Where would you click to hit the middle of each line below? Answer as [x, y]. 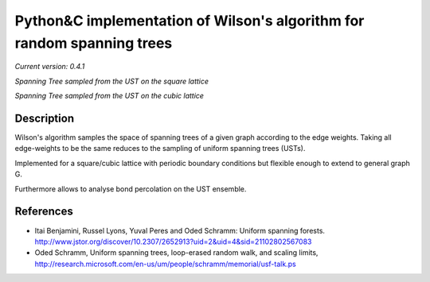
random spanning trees [94, 43]
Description [45, 118]
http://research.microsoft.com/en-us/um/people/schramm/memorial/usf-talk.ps [165, 264]
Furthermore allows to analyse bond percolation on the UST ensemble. [131, 189]
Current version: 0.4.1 [50, 67]
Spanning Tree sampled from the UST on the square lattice [112, 81]
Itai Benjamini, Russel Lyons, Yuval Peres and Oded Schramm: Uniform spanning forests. [180, 230]
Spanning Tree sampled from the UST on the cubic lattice [109, 96]
